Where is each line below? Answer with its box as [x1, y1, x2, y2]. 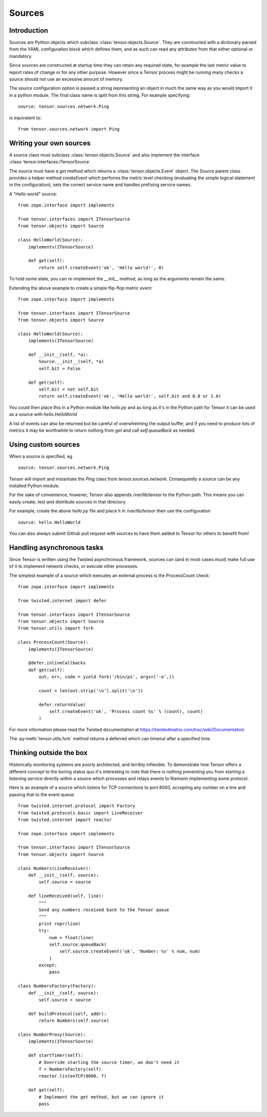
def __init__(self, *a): [28, 352, 89, 357]
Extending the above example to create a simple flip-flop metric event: [9, 285, 153, 291]
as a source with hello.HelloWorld [9, 411, 78, 417]
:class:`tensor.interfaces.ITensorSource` [9, 159, 91, 165]
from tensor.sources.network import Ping [18, 126, 120, 132]
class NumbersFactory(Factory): [18, 983, 96, 989]
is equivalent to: [9, 114, 42, 121]
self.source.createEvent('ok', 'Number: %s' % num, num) [59, 949, 201, 954]
